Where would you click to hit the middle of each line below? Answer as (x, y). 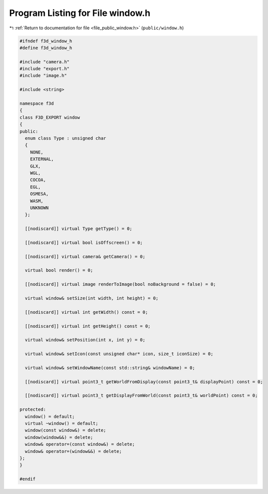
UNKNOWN (39, 208)
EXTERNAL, (42, 159)
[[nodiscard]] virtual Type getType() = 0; (79, 229)
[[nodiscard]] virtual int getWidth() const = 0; (87, 312)
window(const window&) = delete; (66, 430)
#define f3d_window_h (46, 48)
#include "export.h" (44, 69)
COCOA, (38, 180)
